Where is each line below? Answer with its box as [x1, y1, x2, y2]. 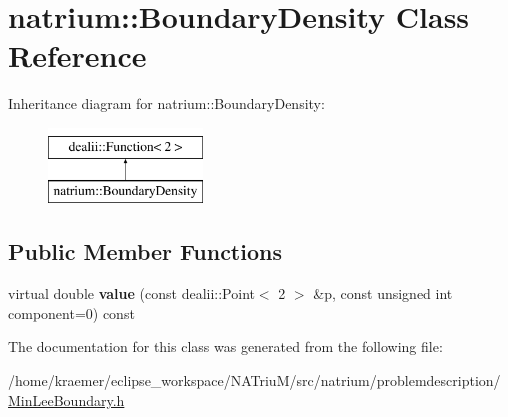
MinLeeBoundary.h [8, 389, 125, 410]
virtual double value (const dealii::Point [8, 283, 255, 304]
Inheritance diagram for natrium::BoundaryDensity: [8, 93, 325, 114]
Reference [8, 35, 147, 76]
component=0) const [8, 302, 135, 323]
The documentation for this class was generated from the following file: [8, 336, 443, 357]
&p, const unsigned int [313, 283, 453, 304]
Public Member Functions [8, 236, 282, 267]
